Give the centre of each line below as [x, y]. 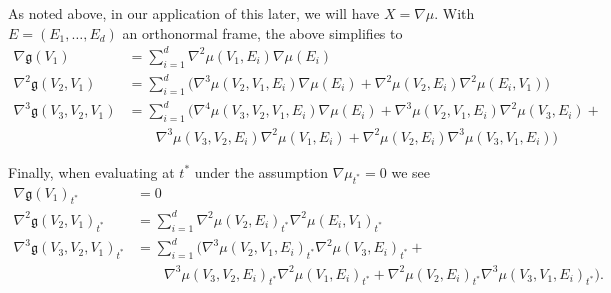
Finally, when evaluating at [91, 171]
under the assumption [261, 171]
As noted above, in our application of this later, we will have [194, 13]
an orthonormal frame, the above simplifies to [262, 32]
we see [411, 171]
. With [454, 13]
